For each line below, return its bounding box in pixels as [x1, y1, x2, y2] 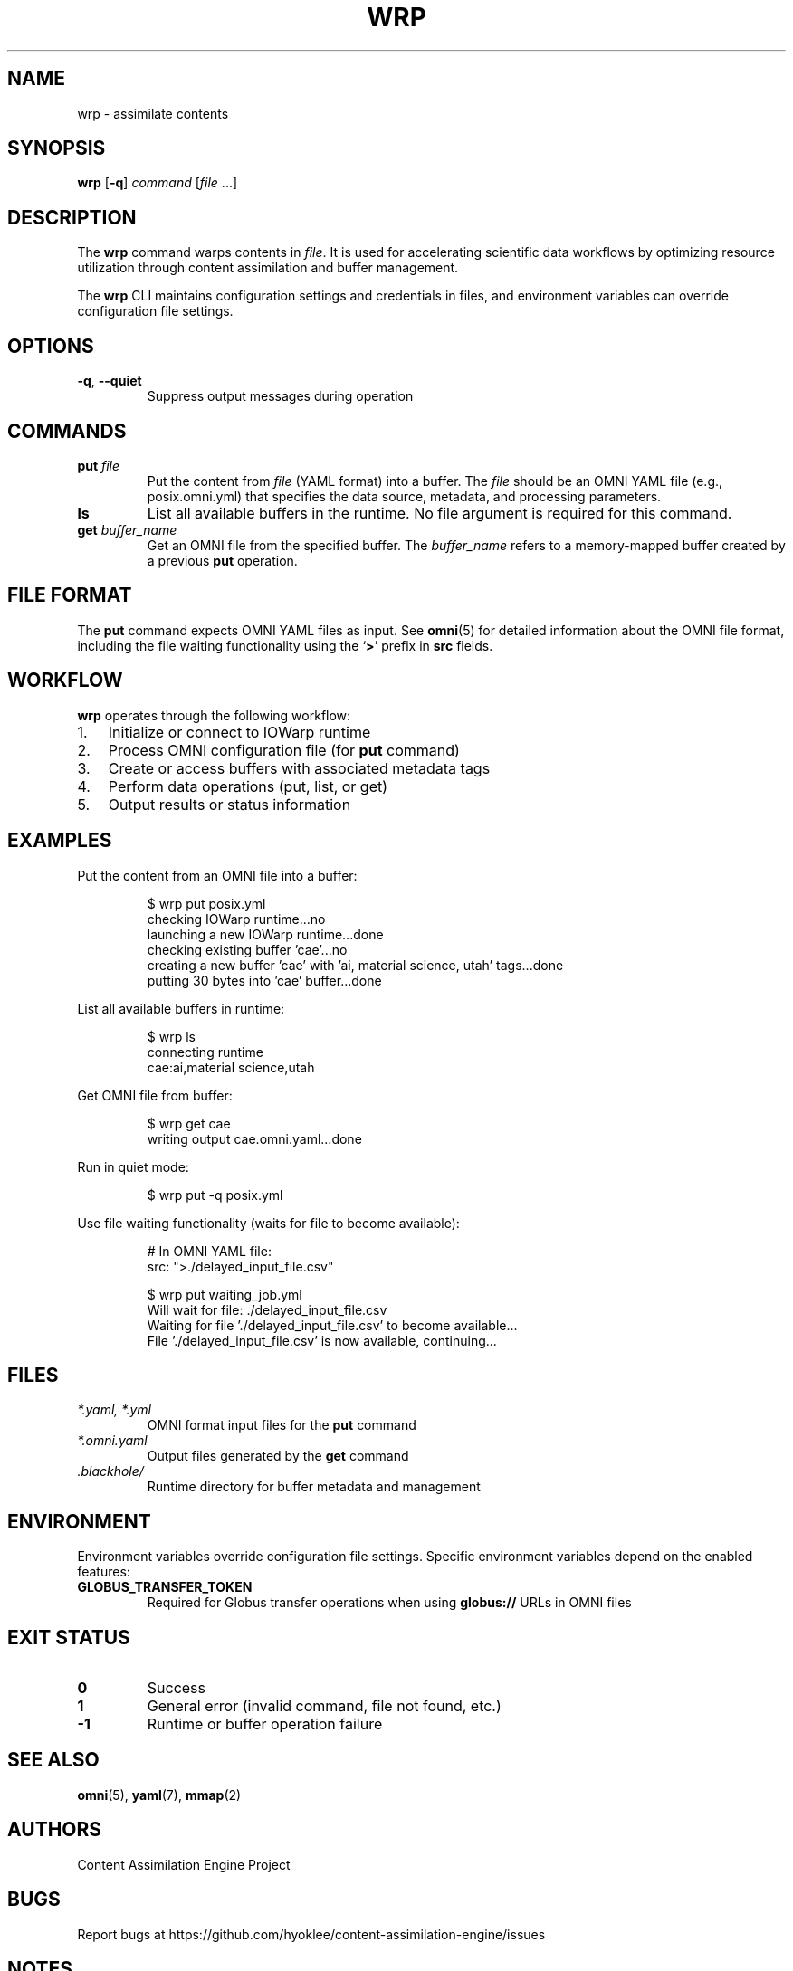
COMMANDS [7, 419, 127, 443]
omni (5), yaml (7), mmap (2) [77, 1786, 242, 1803]
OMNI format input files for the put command [147, 1417, 416, 1433]
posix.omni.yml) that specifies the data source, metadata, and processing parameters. [147, 488, 662, 504]
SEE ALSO [7, 1748, 100, 1772]
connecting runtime [147, 1043, 263, 1060]
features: [77, 1564, 130, 1580]
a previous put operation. [147, 552, 298, 568]
